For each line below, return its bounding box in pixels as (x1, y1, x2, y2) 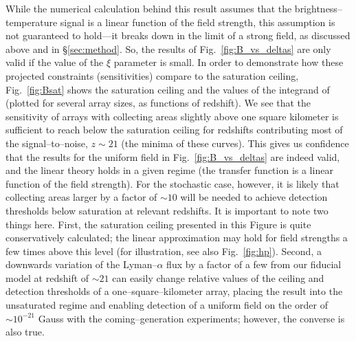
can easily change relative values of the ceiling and (112, 270, 324, 285)
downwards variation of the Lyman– (5, 257, 157, 272)
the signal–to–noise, (5, 135, 88, 150)
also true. (5, 324, 45, 339)
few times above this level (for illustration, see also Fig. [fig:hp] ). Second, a (5, 243, 322, 258)
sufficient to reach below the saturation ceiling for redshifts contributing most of (5, 122, 343, 137)
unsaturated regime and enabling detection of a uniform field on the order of (5, 298, 328, 312)
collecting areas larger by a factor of (5, 190, 157, 204)
